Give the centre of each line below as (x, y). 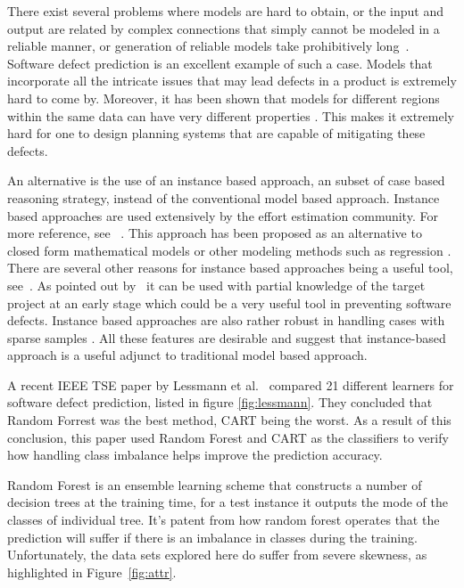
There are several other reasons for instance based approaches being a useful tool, (230, 268)
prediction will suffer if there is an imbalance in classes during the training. (212, 537)
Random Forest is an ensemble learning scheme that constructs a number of (215, 484)
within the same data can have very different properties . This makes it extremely (231, 115)
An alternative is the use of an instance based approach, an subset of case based (226, 180)
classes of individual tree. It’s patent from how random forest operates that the (224, 520)
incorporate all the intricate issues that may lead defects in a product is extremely (232, 81)
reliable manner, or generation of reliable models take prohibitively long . (208, 46)
